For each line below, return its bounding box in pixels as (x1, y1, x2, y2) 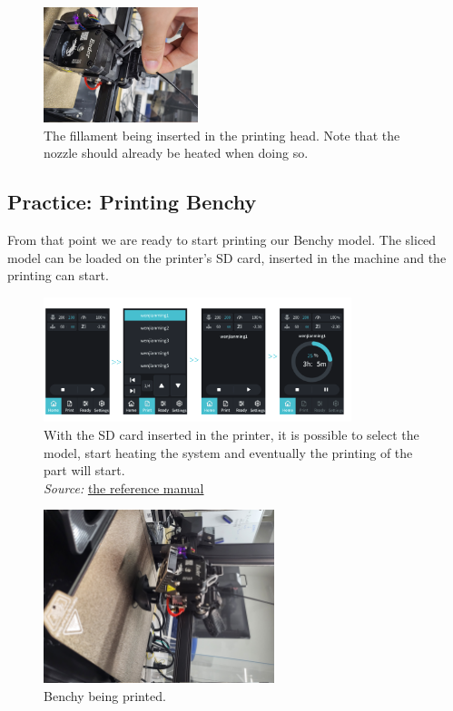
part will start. (44, 461, 125, 480)
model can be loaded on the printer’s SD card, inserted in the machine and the (7, 248, 447, 267)
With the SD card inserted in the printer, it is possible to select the (44, 425, 419, 443)
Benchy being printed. (44, 686, 166, 705)
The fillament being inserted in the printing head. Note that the (44, 125, 400, 144)
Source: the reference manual (44, 478, 204, 497)
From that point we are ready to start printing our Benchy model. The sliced (7, 230, 437, 249)
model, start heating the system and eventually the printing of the (44, 443, 413, 462)
